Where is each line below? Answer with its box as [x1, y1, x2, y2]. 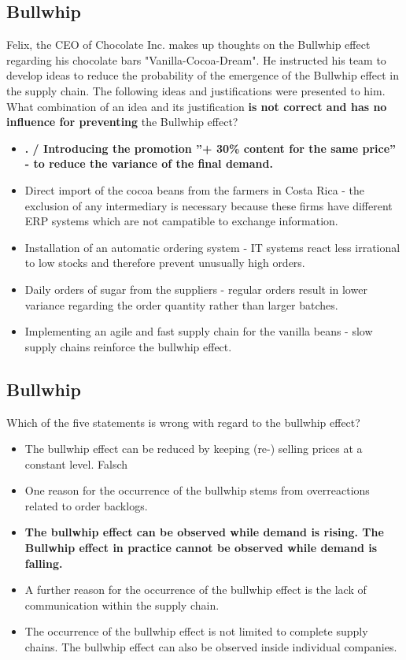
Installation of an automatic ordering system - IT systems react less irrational [24, 239, 400, 255]
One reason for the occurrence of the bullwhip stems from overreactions [24, 482, 370, 499]
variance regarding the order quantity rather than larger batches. [24, 296, 338, 313]
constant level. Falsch [24, 455, 128, 472]
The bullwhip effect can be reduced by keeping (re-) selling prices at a [24, 440, 363, 457]
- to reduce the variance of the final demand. [24, 155, 273, 172]
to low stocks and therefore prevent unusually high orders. [24, 254, 305, 271]
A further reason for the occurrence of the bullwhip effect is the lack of [24, 581, 367, 598]
